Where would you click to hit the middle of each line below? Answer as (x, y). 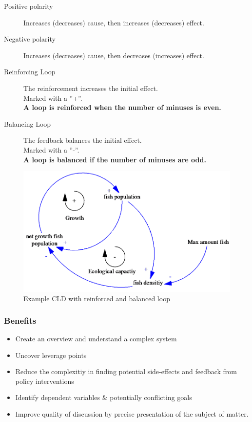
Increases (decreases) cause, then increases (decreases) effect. (114, 22)
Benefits (20, 320)
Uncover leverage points (51, 355)
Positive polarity (29, 6)
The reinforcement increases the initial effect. (91, 88)
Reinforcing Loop (30, 72)
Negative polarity (30, 39)
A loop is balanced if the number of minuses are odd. (115, 159)
